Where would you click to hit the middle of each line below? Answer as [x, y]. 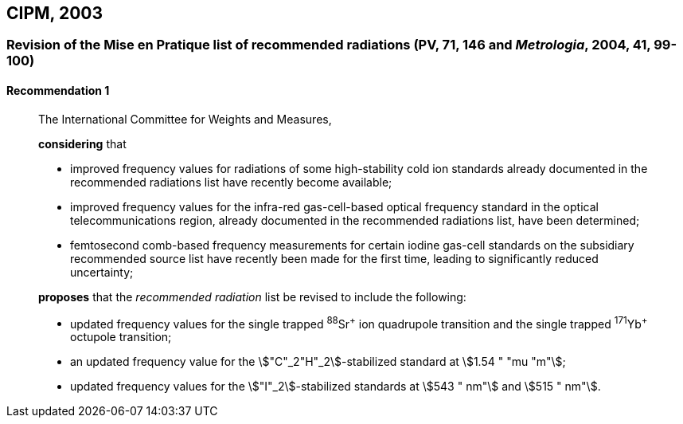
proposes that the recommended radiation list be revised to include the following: [252, 296]
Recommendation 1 [58, 91]
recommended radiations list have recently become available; [231, 182]
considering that [82, 143]
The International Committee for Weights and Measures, [185, 119]
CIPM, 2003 [55, 13]
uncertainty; [102, 272]
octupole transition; [121, 337]
